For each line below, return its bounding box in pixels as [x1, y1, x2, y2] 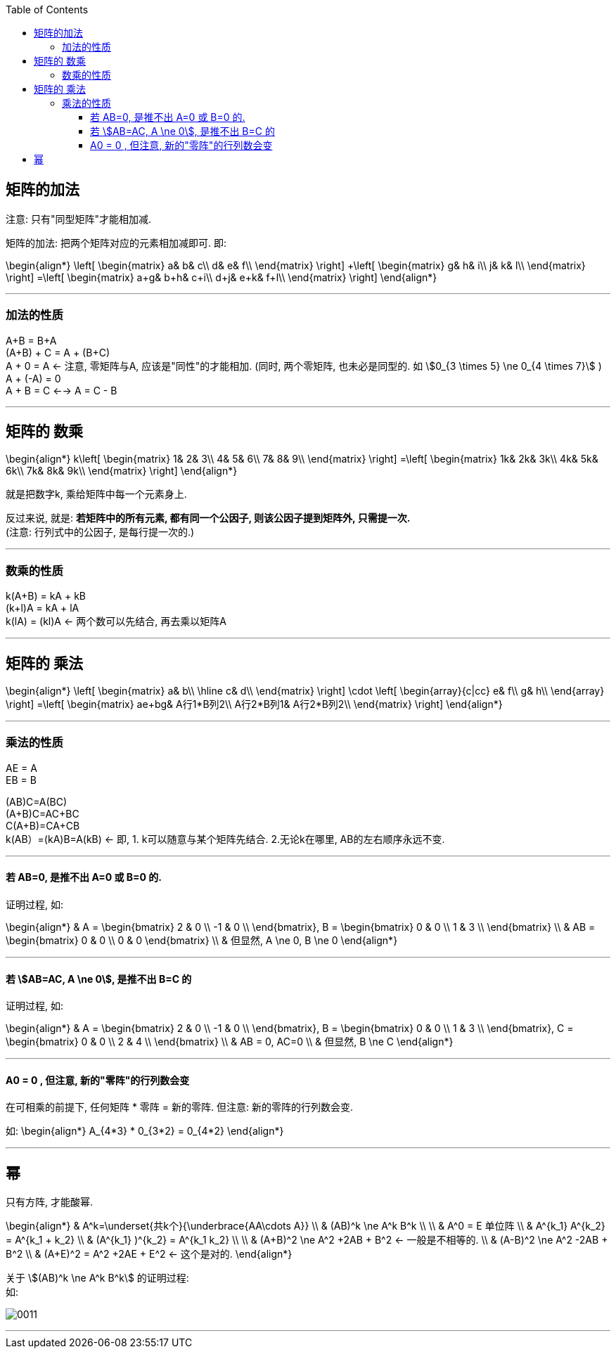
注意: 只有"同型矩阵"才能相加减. [6, 212, 152, 225]
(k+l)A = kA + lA [6, 602, 79, 614]
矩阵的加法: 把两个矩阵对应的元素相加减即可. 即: [6, 236, 226, 249]
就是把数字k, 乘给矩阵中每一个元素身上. [6, 488, 187, 501]
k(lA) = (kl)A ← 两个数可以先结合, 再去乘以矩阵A [6, 615, 226, 628]
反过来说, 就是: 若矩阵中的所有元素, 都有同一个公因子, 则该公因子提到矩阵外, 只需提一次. [6, 512, 411, 524]
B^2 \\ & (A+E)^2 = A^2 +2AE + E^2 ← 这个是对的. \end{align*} [6, 1248, 293, 1260]
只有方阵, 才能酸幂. [6, 1196, 94, 1208]
